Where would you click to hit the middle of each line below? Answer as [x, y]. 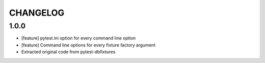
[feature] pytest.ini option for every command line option [79, 38]
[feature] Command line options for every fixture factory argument [88, 45]
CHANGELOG [37, 13]
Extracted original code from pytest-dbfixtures [68, 52]
